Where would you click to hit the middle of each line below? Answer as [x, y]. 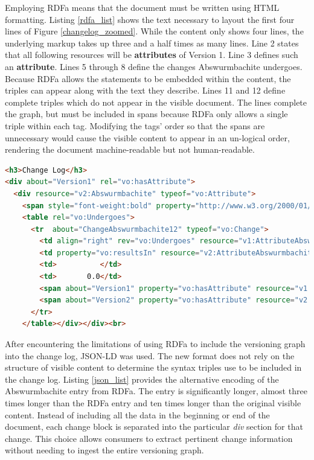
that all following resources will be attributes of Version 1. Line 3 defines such [152, 55]
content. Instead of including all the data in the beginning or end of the [137, 414]
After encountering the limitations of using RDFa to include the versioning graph [155, 344]
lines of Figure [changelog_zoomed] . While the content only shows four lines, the [154, 31]
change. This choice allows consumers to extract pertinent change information [149, 438]
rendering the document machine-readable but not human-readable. [130, 149]
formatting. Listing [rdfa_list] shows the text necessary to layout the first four [150, 19]
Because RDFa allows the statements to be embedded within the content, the [148, 78]
